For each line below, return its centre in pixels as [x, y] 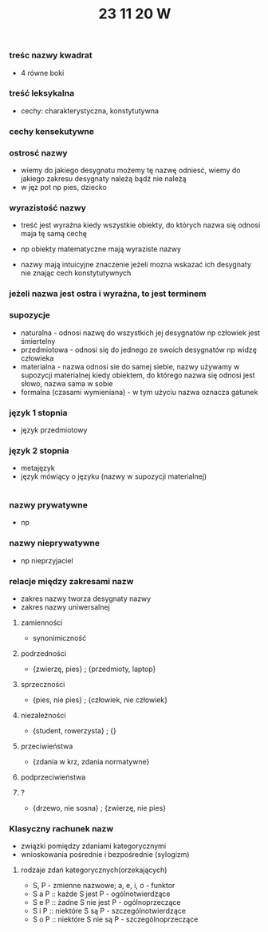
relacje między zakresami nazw [71, 581]
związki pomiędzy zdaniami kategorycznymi [93, 846]
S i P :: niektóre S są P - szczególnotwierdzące [109, 911]
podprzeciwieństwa [53, 777]
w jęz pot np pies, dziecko [63, 188]
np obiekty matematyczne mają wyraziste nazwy [101, 249]
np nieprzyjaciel [47, 560]
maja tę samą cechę [53, 234]
